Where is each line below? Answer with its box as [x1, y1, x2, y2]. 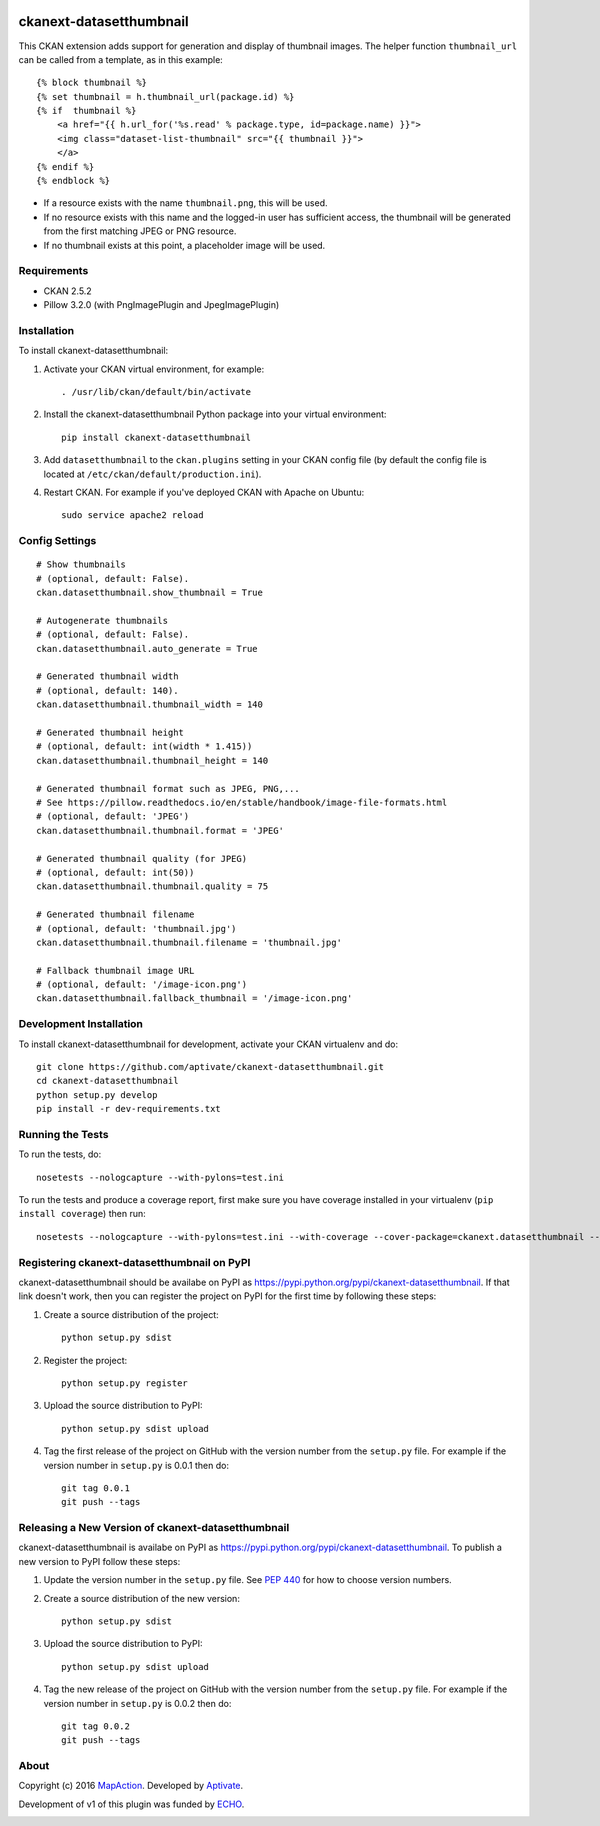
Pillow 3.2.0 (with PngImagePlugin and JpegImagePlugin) [43, 299, 280, 311]
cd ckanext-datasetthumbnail [36, 1075, 179, 1087]
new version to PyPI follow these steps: [18, 1555, 181, 1567]
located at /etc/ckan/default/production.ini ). [43, 468, 262, 480]
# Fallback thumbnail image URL [36, 965, 195, 976]
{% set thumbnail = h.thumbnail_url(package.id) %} [36, 91, 295, 102]
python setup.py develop [36, 1089, 158, 1100]
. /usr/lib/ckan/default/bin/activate [61, 386, 252, 398]
